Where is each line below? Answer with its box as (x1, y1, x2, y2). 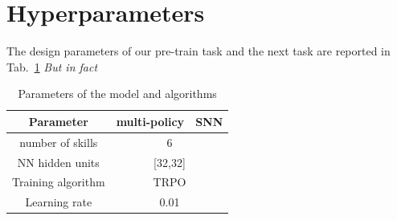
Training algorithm (12, 173, 105, 190)
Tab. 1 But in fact (6, 58, 98, 75)
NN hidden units (17, 153, 100, 170)
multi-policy (116, 112, 185, 129)
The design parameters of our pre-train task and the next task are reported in (6, 43, 391, 59)
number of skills (19, 133, 98, 150)
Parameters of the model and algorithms (18, 85, 217, 102)
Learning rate (25, 194, 92, 210)
